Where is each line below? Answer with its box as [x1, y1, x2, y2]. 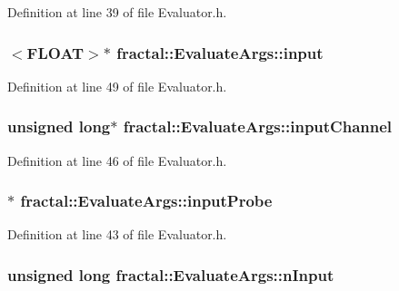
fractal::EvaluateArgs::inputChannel [123, 115, 393, 138]
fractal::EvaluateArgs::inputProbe [20, 189, 273, 212]
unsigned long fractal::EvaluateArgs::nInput [7, 263, 334, 286]
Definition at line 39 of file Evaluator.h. [7, 3, 227, 21]
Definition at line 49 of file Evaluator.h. [7, 76, 227, 95]
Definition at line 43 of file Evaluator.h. [7, 225, 227, 244]
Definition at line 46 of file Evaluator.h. [7, 150, 227, 170]
